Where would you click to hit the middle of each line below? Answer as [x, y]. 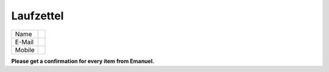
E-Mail [24, 42]
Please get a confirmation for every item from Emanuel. [83, 61]
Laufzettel [37, 16]
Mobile [25, 50]
